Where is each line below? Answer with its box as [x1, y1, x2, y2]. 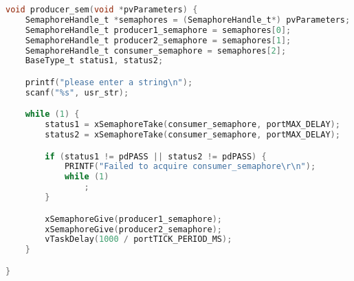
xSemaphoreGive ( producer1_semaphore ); [45, 214, 223, 224]
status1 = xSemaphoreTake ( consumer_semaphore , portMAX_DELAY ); [45, 120, 340, 130]
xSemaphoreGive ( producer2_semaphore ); [45, 224, 223, 234]
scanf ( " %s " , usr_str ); [25, 87, 129, 98]
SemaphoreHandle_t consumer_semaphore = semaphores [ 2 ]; [25, 45, 287, 56]
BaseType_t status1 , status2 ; [25, 56, 164, 66]
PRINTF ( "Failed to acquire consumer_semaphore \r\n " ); [64, 161, 316, 172]
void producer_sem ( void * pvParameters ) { [5, 5, 198, 14]
